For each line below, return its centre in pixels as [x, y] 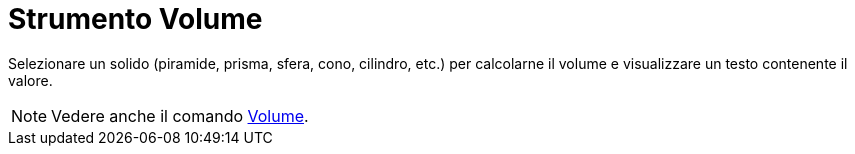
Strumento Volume [135, 19]
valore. [30, 80]
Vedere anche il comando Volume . [180, 115]
